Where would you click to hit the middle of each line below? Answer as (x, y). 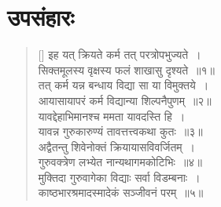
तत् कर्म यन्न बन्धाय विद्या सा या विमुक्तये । (123, 85)
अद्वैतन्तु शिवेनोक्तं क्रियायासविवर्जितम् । (116, 146)
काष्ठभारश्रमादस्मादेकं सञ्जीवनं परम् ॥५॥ (121, 192)
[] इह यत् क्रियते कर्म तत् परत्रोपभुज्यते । (120, 54)
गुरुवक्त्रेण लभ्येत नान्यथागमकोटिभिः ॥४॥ (120, 162)
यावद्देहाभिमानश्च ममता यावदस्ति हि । (112, 116)
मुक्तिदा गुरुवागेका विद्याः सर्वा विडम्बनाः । (119, 177)
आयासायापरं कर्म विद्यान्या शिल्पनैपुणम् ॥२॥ (125, 100)
